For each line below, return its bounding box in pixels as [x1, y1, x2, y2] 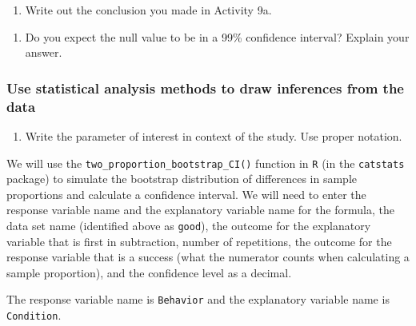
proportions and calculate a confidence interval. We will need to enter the [6, 185, 366, 202]
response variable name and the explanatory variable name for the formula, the [6, 201, 394, 218]
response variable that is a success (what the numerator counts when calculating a [6, 248, 410, 265]
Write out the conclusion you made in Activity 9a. [25, 2, 272, 18]
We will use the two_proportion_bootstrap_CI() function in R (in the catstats [6, 154, 405, 171]
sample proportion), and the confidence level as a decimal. [6, 264, 292, 280]
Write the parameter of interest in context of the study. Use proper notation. [25, 127, 402, 144]
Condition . [6, 307, 62, 324]
